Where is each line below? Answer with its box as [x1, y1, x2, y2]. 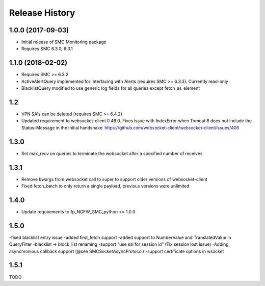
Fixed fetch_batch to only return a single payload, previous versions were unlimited [21, 183, 189, 189]
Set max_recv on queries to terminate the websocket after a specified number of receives [21, 150, 203, 156]
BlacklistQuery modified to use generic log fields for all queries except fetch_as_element [21, 85, 200, 91]
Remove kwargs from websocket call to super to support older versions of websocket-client [21, 176, 208, 182]
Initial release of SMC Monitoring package [21, 39, 106, 45]
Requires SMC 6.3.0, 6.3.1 [21, 46, 73, 52]
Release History [9, 7, 76, 18]
